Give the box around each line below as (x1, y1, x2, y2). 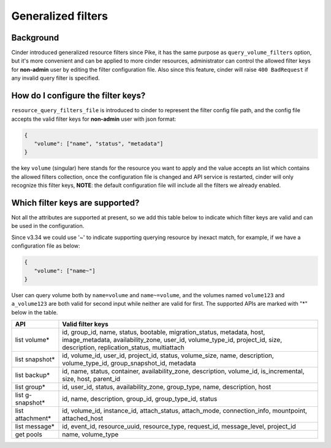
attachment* (15, 414, 51, 423)
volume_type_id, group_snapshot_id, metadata (62, 359, 196, 368)
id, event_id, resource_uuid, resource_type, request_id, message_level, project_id (62, 422, 297, 431)
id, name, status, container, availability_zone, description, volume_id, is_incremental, (62, 367, 305, 376)
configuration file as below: (11, 242, 80, 249)
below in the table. (11, 308, 58, 316)
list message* (15, 422, 55, 431)
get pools (15, 430, 42, 439)
